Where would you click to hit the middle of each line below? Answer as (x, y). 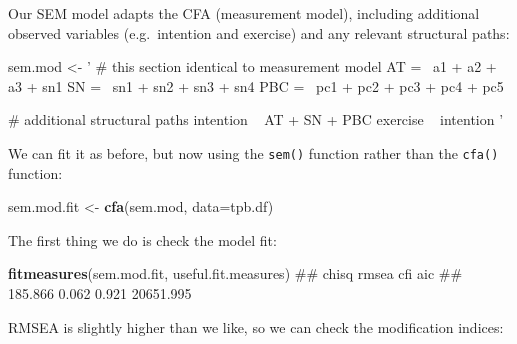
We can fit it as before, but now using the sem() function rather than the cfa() (253, 152)
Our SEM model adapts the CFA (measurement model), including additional (244, 13)
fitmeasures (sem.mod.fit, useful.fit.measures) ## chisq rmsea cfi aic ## (235, 273)
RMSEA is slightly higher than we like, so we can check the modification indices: (256, 326)
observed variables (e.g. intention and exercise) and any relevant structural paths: (259, 32)
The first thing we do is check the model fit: (142, 239)
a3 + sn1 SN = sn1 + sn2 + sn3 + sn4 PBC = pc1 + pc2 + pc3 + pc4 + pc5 (256, 85)
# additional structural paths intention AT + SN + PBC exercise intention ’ (256, 119)
